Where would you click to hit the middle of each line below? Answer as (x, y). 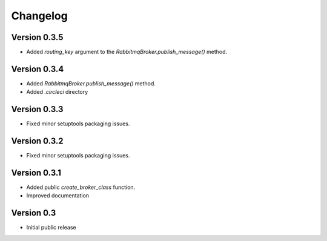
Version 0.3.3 (37, 109)
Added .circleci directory (57, 92)
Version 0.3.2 (37, 141)
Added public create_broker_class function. (81, 187)
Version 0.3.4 (38, 69)
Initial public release (51, 228)
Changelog (39, 16)
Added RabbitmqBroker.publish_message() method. (91, 83)
